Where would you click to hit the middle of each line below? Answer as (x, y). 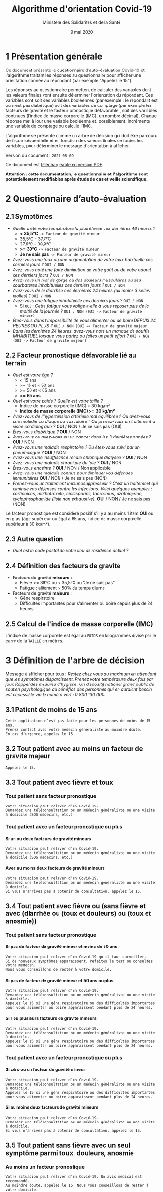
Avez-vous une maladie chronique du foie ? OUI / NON (67, 462)
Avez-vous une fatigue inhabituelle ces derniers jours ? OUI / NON (78, 300)
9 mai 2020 (82, 32)
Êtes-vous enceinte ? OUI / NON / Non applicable (61, 468)
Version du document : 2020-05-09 (40, 155)
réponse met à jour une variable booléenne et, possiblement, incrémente (78, 121)
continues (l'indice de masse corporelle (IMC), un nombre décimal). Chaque (81, 116)
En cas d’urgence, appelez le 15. (40, 734)
